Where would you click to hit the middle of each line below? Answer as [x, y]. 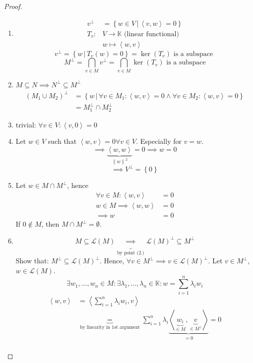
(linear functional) [152, 34]
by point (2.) [131, 253]
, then [50, 224]
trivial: [26, 124]
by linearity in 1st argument [110, 327]
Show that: [32, 261]
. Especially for [159, 141]
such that [62, 141]
